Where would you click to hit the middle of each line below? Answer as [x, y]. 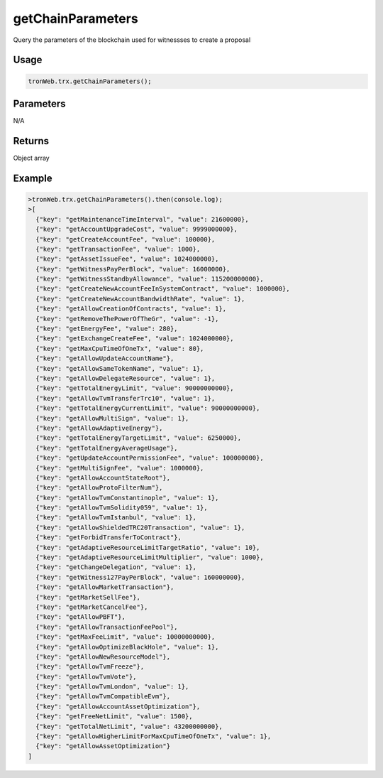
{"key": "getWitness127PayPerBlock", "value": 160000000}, [140, 577]
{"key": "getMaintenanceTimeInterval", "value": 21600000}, [142, 219]
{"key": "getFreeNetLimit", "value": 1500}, [114, 717]
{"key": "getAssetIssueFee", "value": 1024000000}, [127, 259]
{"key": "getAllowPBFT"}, [81, 617]
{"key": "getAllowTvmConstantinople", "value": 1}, [127, 498]
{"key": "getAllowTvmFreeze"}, [90, 667]
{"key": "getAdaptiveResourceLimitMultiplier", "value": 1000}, [150, 557]
